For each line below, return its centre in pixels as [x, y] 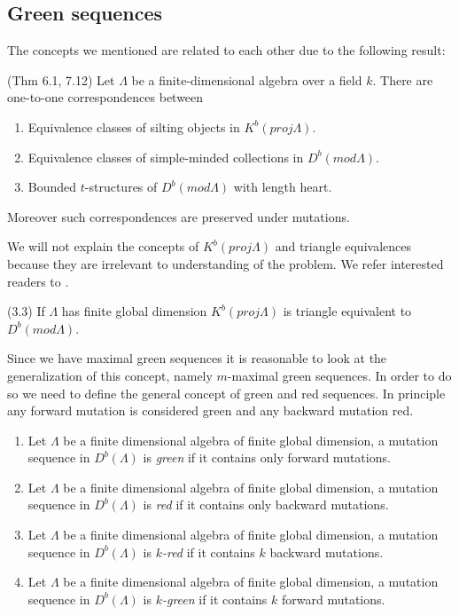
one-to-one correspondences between [105, 97]
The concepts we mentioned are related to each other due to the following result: [226, 50]
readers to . [38, 281]
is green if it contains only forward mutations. [267, 457]
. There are [403, 79]
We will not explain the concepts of [103, 246]
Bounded [52, 187]
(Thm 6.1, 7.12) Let [61, 79]
